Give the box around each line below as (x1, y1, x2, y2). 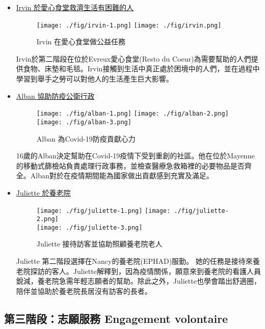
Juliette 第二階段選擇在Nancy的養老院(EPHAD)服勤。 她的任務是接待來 (16, 256, 253, 266)
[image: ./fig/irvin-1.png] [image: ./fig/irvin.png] (36, 21, 222, 29)
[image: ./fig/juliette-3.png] (36, 224, 143, 231)
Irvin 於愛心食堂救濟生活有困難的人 (16, 2, 134, 12)
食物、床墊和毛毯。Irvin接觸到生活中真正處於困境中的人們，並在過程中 (23, 63, 260, 74)
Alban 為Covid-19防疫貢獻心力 (36, 133, 136, 144)
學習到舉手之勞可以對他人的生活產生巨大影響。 (16, 73, 173, 84)
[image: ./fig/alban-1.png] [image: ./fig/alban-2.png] (36, 110, 229, 118)
